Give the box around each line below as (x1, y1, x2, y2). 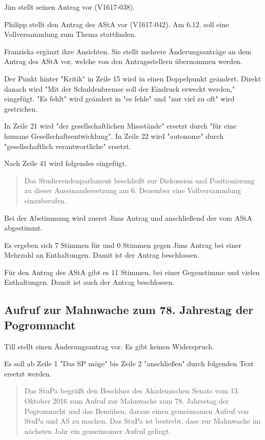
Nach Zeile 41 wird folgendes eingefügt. (4, 158, 127, 169)
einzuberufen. (24, 195, 67, 205)
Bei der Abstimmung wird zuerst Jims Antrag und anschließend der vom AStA (4, 212, 252, 223)
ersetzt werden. (4, 368, 52, 379)
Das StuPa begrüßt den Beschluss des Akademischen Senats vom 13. (24, 385, 240, 396)
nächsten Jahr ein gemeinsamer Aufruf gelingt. (24, 425, 171, 436)
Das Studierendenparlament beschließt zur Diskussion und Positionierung (24, 175, 255, 185)
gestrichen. (4, 103, 38, 114)
